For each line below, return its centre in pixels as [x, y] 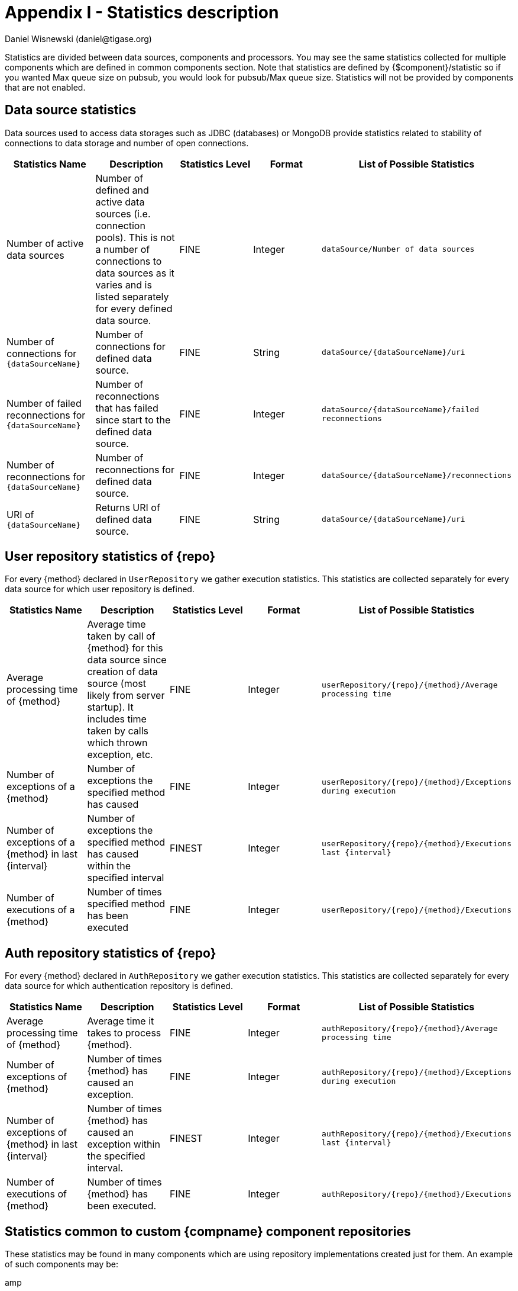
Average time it [121, 1021]
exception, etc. [120, 755]
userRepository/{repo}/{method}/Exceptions [417, 782]
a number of [123, 249]
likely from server [126, 696]
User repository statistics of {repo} [110, 557]
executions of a [41, 910]
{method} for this [125, 648]
